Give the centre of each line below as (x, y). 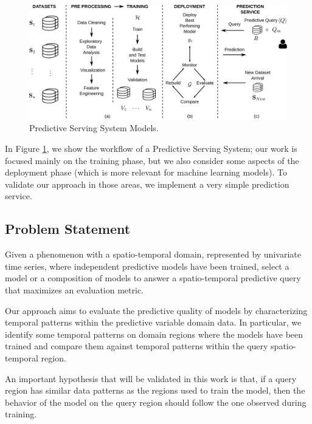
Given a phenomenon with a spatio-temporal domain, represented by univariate (153, 254)
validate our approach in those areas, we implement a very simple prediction (147, 184)
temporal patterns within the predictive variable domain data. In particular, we (153, 322)
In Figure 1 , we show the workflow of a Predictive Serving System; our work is (151, 148)
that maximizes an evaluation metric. (74, 289)
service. (19, 196)
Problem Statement (68, 229)
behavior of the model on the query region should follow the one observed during (156, 402)
